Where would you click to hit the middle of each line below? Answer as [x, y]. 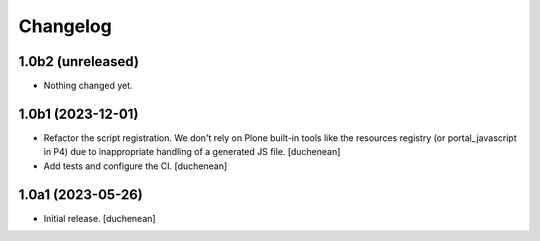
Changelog [65, 26]
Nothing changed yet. [88, 86]
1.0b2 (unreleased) [79, 61]
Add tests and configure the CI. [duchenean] [135, 166]
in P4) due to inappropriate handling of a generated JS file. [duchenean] [192, 152]
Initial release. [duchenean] [99, 218]
